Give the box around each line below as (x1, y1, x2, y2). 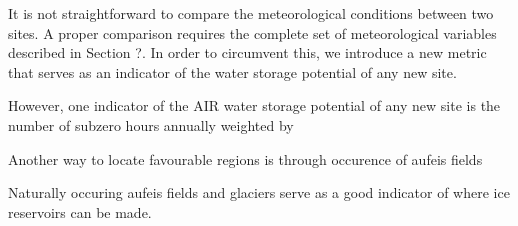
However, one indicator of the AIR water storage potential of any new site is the (8, 95, 501, 116)
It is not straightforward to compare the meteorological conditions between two (8, 3, 494, 23)
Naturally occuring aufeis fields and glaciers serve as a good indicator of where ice (8, 182, 510, 203)
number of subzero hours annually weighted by (8, 114, 294, 135)
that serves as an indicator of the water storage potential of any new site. (8, 61, 457, 82)
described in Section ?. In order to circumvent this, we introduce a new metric (8, 42, 487, 63)
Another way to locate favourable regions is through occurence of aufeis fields (8, 148, 483, 169)
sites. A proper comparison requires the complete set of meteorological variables (8, 22, 497, 43)
